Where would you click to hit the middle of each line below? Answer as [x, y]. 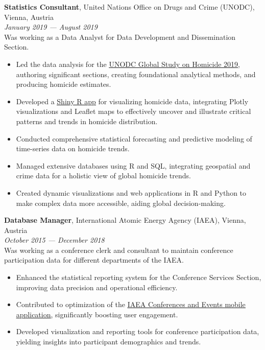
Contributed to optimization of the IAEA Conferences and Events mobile [131, 304]
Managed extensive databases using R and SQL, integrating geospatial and [133, 165]
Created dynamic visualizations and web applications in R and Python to [131, 192]
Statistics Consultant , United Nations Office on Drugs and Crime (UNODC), [129, 7]
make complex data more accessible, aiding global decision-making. [121, 203]
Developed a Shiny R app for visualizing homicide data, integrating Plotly [132, 101]
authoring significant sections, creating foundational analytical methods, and [136, 74]
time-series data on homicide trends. [73, 148]
